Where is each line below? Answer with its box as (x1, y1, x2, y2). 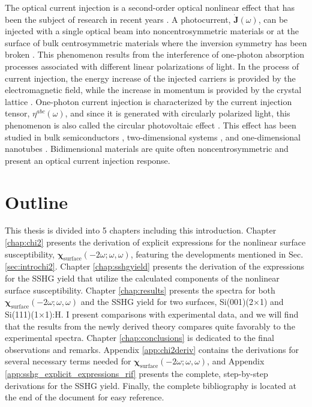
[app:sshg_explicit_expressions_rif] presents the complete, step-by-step (5, 367, 268, 380)
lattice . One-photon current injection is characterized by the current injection (5, 95, 292, 107)
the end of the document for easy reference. (5, 391, 164, 403)
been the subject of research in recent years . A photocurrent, (5, 13, 231, 25)
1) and (259, 295, 284, 308)
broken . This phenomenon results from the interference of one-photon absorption (5, 48, 305, 61)
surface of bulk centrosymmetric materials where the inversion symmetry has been (5, 36, 307, 49)
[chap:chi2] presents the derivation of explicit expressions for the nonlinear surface (5, 236, 306, 249)
